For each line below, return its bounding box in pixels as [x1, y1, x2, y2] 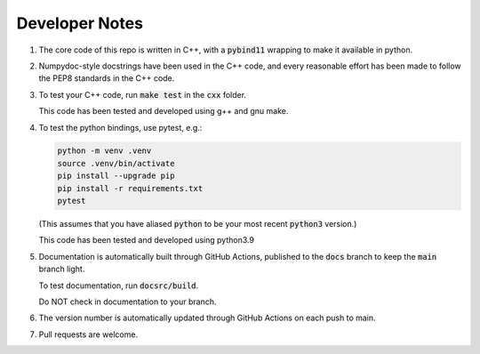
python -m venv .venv [57, 146, 152, 156]
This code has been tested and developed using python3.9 [38, 235, 255, 245]
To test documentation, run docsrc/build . [38, 280, 199, 291]
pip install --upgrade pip [57, 171, 175, 181]
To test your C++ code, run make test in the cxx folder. [38, 89, 247, 100]
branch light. [38, 263, 85, 275]
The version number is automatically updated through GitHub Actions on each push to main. [38, 312, 377, 324]
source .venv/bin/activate [57, 158, 175, 168]
